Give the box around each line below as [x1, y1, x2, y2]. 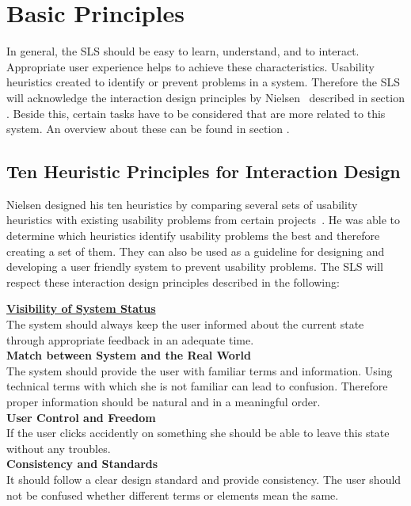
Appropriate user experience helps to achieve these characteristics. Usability [6, 58, 375, 74]
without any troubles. [6, 439, 111, 456]
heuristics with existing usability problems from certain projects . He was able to [6, 211, 400, 228]
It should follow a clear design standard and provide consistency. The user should [6, 470, 401, 487]
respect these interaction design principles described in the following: [6, 273, 340, 290]
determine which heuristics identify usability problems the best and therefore [6, 227, 380, 244]
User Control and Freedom [6, 409, 156, 425]
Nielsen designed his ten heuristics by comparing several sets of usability [6, 196, 358, 212]
